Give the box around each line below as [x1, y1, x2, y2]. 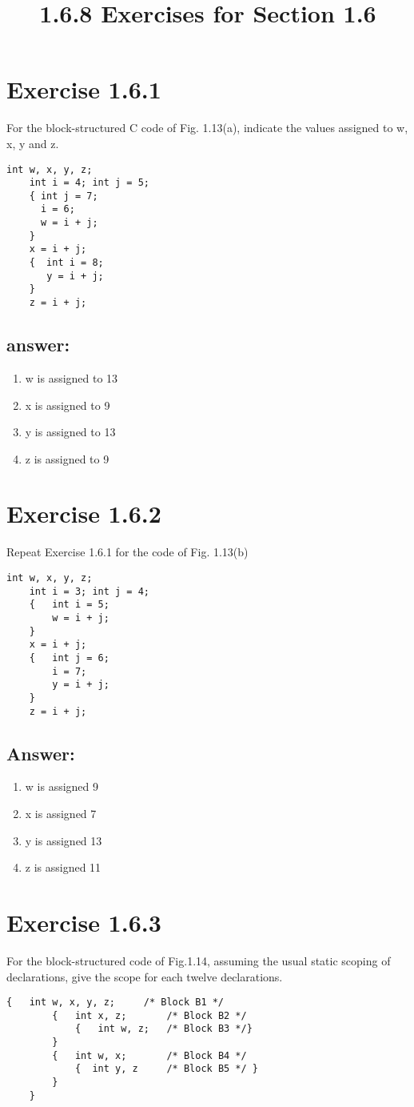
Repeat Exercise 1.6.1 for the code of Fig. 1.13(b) [6, 543, 249, 560]
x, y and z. [6, 134, 59, 151]
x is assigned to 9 [25, 396, 110, 413]
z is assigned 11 [25, 859, 102, 876]
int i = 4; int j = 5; [29, 177, 149, 189]
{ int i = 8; [29, 257, 104, 269]
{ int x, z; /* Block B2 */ [52, 1009, 247, 1021]
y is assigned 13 [25, 832, 102, 848]
